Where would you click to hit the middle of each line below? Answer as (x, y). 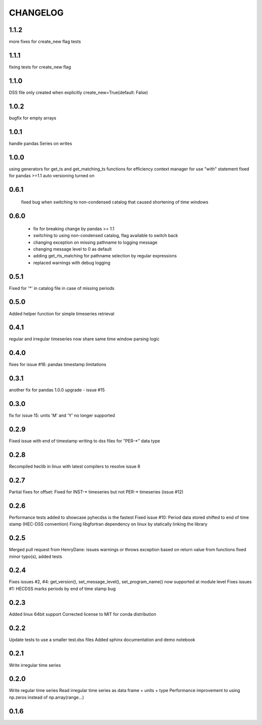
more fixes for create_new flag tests (45, 42)
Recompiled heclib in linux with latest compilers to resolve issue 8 (75, 466)
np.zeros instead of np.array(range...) (47, 697)
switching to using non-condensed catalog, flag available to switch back (106, 236)
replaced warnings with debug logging (72, 263)
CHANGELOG (36, 13)
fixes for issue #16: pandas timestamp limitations (58, 365)
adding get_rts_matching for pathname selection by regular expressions (105, 256)
